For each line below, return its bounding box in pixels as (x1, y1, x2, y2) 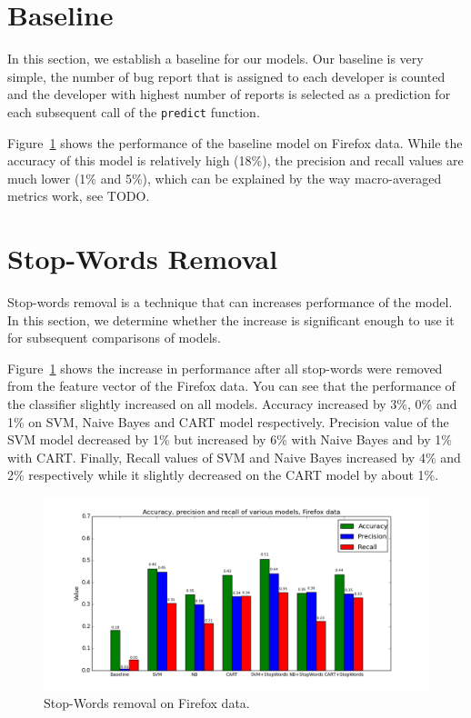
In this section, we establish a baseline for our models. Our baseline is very (7, 49, 424, 68)
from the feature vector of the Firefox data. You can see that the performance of (7, 376, 456, 395)
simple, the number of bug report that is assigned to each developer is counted (7, 66, 446, 85)
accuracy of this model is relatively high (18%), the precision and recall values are (7, 151, 464, 170)
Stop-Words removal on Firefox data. (44, 693, 250, 712)
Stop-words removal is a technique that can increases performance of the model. (7, 293, 453, 312)
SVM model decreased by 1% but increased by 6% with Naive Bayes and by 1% (7, 430, 452, 449)
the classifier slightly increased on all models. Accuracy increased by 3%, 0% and (7, 394, 457, 414)
